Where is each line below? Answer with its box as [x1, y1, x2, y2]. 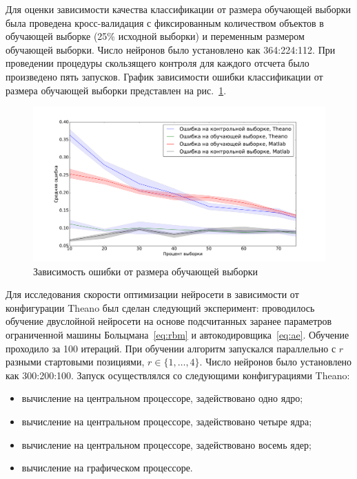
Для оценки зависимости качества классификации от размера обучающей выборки [6, 2, 351, 16]
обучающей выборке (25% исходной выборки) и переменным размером [6, 29, 305, 43]
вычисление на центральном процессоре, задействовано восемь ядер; [21, 437, 312, 451]
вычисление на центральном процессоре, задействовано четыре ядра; [21, 414, 312, 428]
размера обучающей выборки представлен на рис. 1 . [6, 83, 227, 97]
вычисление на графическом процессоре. [21, 460, 193, 475]
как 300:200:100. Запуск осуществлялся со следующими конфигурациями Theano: [6, 368, 350, 382]
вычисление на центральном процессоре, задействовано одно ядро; [21, 391, 303, 405]
